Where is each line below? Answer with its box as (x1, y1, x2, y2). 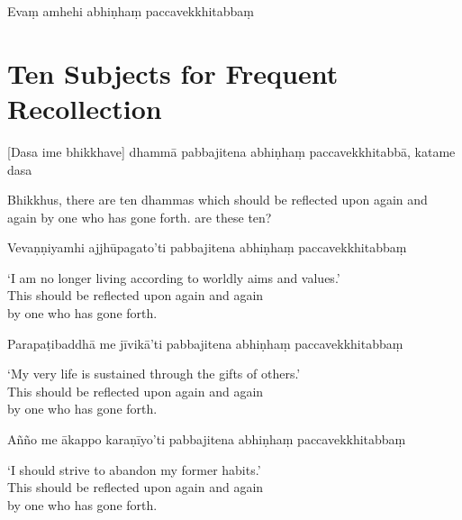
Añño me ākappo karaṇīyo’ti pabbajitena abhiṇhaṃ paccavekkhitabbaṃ (7, 430, 406, 449)
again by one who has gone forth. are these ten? (7, 207, 272, 226)
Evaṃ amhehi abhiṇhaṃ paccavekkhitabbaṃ (7, 2, 254, 20)
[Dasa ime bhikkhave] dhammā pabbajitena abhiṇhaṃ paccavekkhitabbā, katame (7, 141, 456, 160)
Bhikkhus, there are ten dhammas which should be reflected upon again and (7, 190, 428, 209)
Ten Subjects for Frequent (7, 54, 339, 91)
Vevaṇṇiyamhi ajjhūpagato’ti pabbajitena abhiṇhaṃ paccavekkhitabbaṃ (7, 238, 407, 257)
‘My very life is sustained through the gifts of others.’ (7, 364, 301, 383)
